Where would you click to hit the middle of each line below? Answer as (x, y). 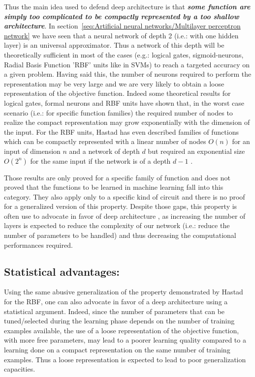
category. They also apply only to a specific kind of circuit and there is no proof (125, 196)
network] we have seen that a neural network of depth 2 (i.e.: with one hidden (121, 35)
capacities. (20, 369)
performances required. (38, 245)
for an (241, 141)
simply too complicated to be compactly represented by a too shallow (122, 16)
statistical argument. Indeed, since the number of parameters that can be (114, 311)
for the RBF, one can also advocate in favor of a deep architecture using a (116, 302)
